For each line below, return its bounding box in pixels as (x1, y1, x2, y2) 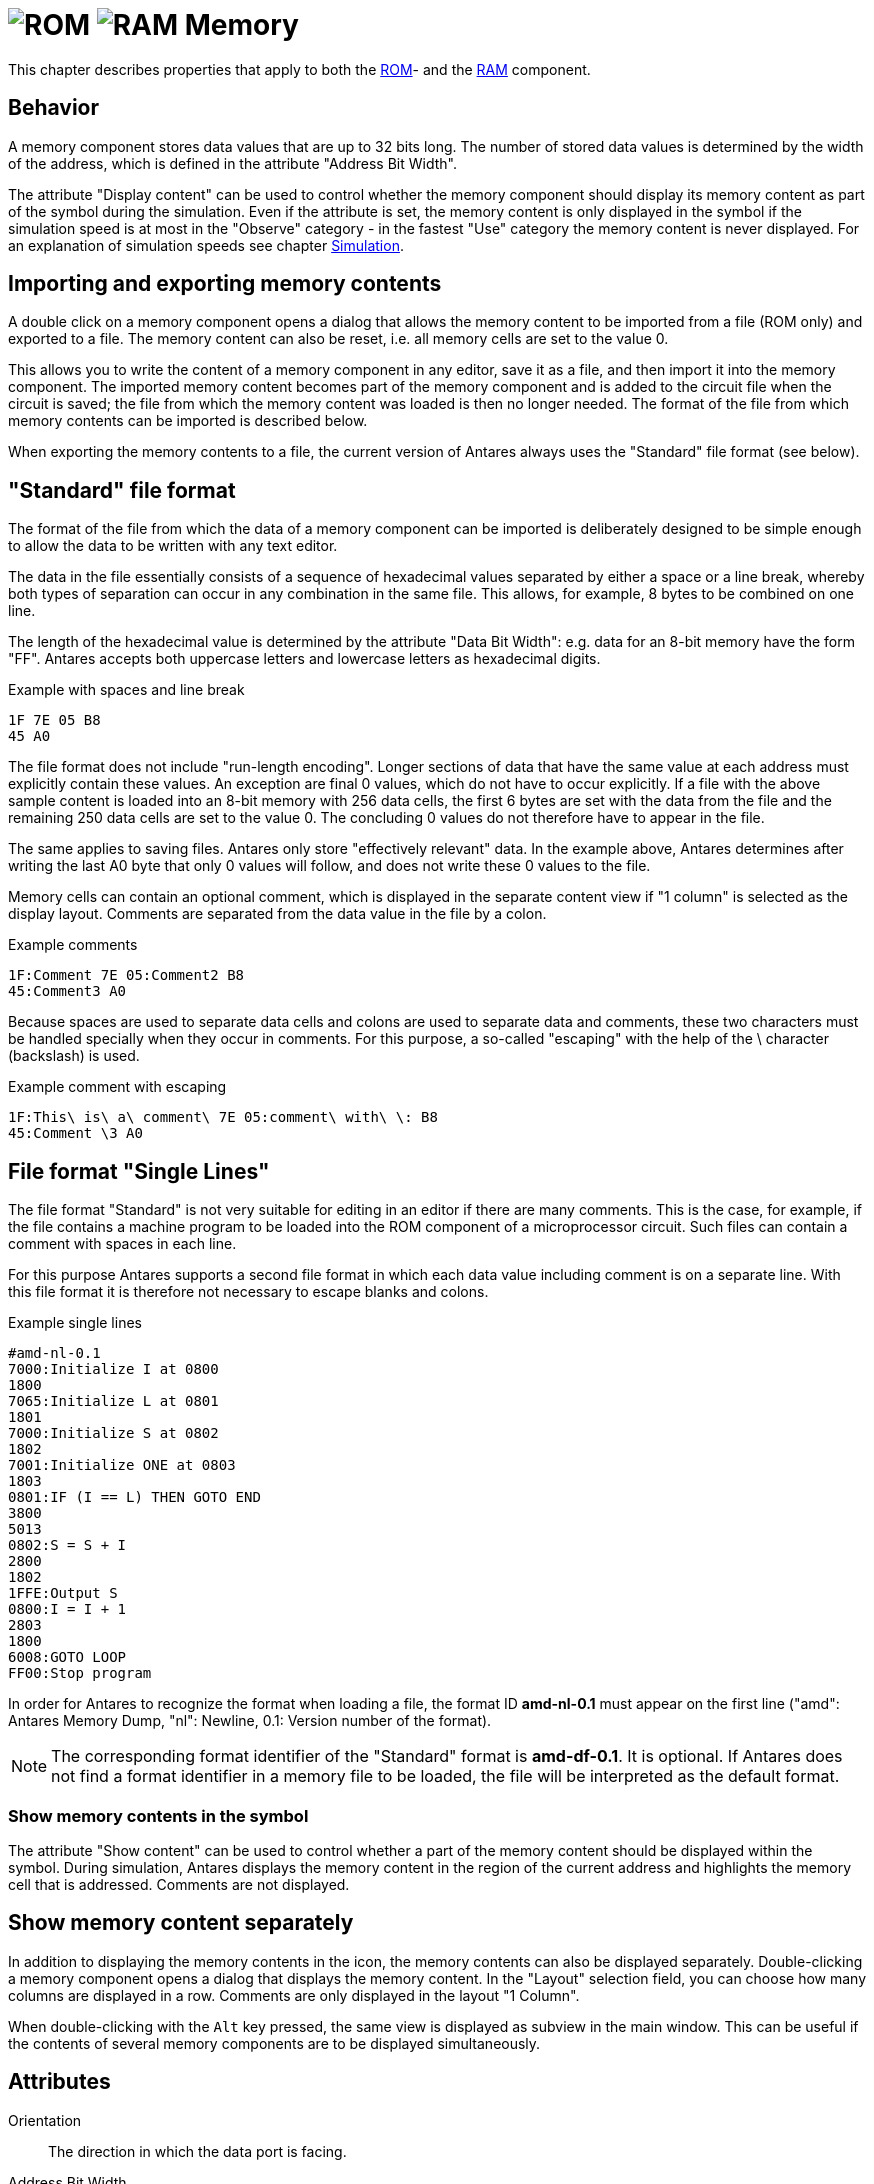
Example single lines (8, 1314, 142, 1332)
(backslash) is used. (8, 1047, 140, 1065)
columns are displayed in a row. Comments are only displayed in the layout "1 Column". (8, 1986, 580, 2004)
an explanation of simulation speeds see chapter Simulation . (8, 236, 404, 254)
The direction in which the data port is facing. (48, 2142, 347, 2160)
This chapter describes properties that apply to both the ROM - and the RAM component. (8, 60, 591, 78)
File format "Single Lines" (8, 1158, 270, 1184)
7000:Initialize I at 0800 (8, 1361, 219, 1378)
